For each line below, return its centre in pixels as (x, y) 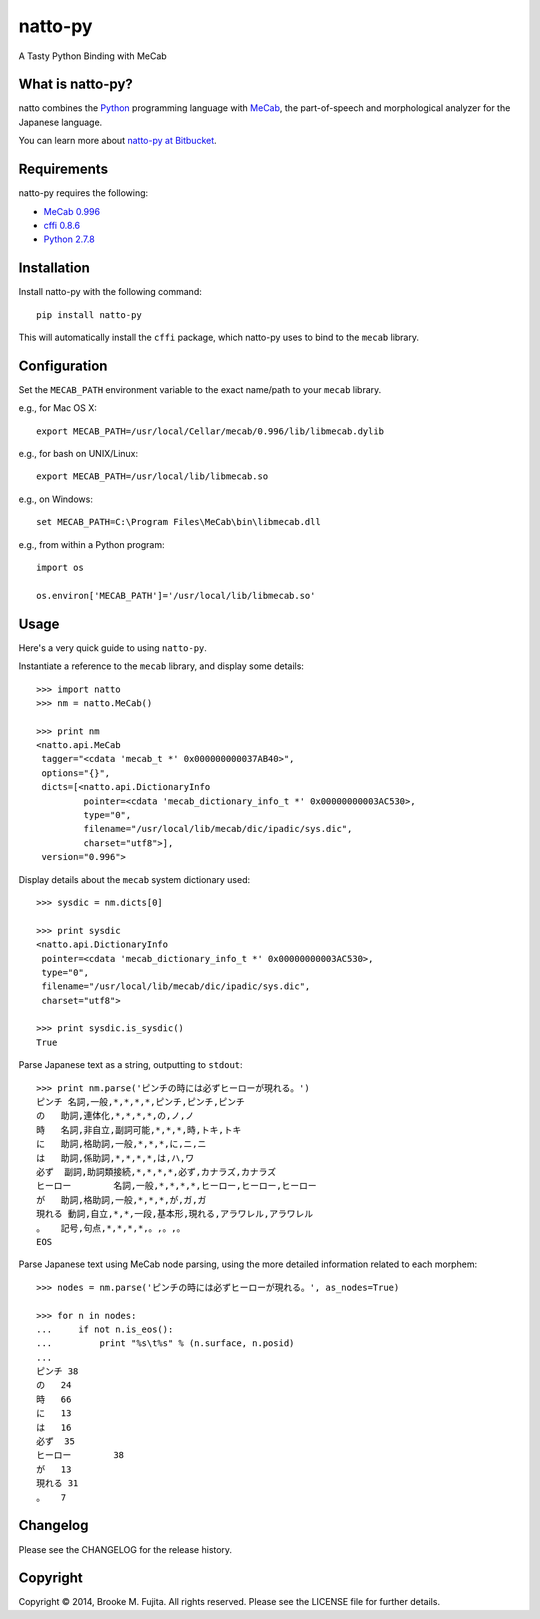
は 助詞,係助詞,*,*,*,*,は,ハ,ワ (115, 1158)
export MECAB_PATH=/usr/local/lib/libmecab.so (152, 476)
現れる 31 (57, 1483)
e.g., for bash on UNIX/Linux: (78, 454)
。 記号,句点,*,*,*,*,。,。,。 (111, 1228)
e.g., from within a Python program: (91, 544)
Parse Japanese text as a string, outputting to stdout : (131, 1065)
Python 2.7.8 (69, 239)
